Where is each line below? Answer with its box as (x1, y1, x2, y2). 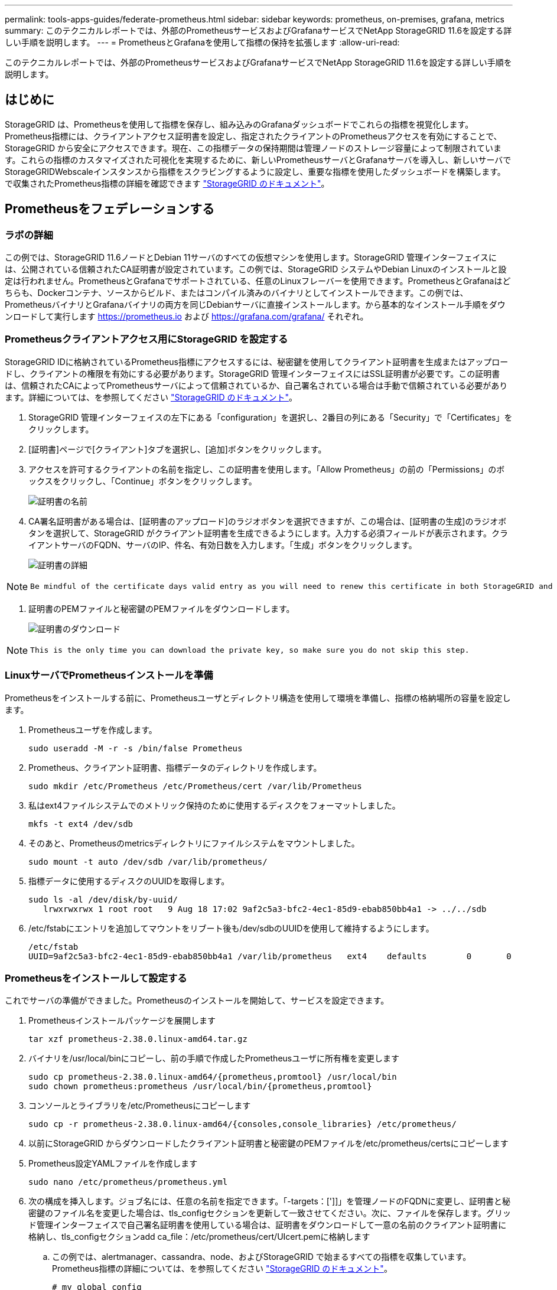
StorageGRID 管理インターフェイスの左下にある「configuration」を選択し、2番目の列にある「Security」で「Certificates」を (28, 412, 513, 422)
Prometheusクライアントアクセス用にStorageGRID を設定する (5, 333, 288, 346)
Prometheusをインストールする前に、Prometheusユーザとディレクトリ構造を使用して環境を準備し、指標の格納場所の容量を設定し (5, 692, 511, 703)
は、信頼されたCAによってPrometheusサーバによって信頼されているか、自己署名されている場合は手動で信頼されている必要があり (5, 380, 508, 390)
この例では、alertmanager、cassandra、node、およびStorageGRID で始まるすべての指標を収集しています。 (52, 1252, 471, 1262)
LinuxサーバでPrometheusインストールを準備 (5, 669, 213, 682)
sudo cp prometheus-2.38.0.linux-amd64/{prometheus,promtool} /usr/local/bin (28, 1072, 397, 1082)
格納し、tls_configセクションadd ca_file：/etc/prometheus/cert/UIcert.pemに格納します (28, 1232, 370, 1242)
